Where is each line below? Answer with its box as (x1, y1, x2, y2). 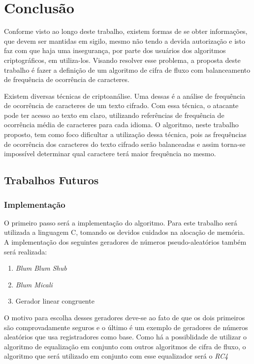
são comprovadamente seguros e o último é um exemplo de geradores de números (4, 322, 248, 332)
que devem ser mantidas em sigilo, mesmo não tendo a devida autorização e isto (4, 35, 245, 46)
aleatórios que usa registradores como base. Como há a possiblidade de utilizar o (4, 332, 247, 342)
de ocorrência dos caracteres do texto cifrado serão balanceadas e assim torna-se (4, 139, 246, 149)
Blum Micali (15, 279, 53, 289)
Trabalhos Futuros (4, 172, 99, 188)
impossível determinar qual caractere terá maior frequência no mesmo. (4, 148, 216, 159)
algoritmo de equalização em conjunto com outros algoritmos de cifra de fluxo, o (4, 341, 246, 351)
